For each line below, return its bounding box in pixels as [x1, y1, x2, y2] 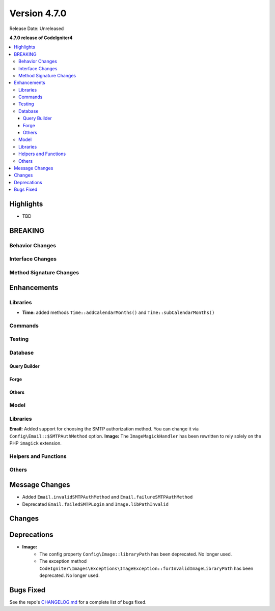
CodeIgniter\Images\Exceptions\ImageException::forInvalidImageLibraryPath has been [39, 565, 254, 571]
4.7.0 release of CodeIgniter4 [9, 35, 73, 41]
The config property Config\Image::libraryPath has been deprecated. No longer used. [39, 551, 232, 557]
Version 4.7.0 [9, 8, 67, 19]
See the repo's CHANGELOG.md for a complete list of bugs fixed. [9, 599, 147, 605]
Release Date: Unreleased [9, 25, 64, 32]
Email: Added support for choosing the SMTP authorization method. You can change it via [9, 426, 199, 432]
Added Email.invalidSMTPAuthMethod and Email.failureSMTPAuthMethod [22, 494, 193, 500]
